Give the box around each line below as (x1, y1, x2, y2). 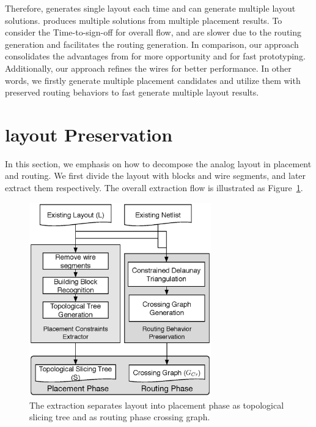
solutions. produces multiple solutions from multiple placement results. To (5, 13, 282, 26)
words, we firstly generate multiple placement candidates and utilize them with (5, 74, 301, 86)
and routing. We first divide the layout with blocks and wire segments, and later (5, 169, 306, 182)
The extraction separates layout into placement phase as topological (29, 398, 284, 411)
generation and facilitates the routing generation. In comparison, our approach (5, 37, 299, 50)
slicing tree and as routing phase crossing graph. (29, 410, 210, 423)
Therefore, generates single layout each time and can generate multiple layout (5, 2, 296, 14)
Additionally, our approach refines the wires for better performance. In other (5, 61, 292, 74)
